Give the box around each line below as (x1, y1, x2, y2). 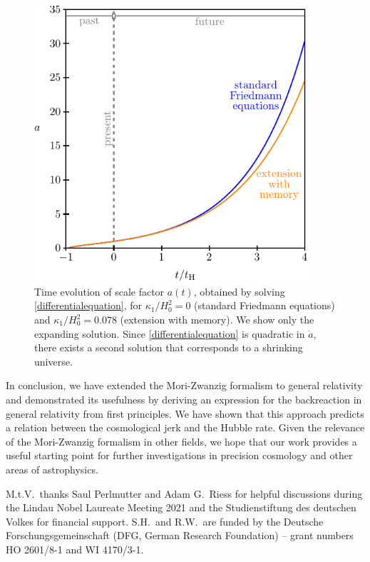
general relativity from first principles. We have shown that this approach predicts (6, 406, 364, 421)
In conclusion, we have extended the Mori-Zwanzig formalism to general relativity (6, 378, 363, 393)
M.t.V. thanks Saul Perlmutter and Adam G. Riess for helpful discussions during (6, 486, 363, 501)
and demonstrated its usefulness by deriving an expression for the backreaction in (6, 392, 362, 406)
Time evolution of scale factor (34, 283, 165, 298)
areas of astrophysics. (6, 461, 98, 476)
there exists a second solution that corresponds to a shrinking (34, 340, 303, 355)
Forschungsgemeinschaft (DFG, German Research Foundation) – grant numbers (6, 528, 354, 543)
